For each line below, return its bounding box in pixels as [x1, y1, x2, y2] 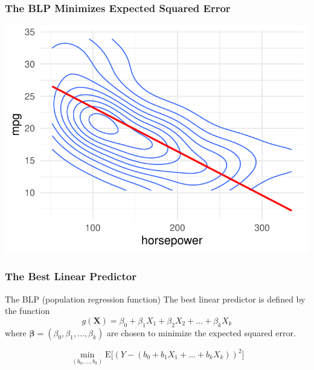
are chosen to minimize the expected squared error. [106, 326, 296, 339]
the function [5, 304, 50, 317]
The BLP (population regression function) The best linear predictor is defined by [5, 292, 306, 305]
